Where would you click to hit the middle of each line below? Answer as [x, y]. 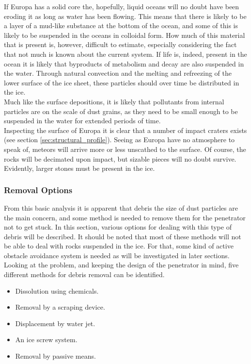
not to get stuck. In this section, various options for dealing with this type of [118, 227]
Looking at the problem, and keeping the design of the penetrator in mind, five [121, 265]
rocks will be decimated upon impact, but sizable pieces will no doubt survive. [120, 158]
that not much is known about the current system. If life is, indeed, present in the [125, 54]
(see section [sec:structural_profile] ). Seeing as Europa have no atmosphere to [119, 140]
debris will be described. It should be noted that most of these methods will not [123, 236]
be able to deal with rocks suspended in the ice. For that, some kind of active [119, 246]
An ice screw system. [46, 339]
